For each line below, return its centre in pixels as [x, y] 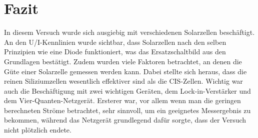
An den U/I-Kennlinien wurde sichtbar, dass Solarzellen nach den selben [115, 42]
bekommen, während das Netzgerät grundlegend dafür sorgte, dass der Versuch [125, 120]
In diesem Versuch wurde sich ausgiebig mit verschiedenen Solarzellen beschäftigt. [129, 32]
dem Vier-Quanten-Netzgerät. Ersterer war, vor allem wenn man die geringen [122, 100]
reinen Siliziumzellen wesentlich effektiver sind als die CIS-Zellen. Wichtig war [123, 81]
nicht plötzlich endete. [38, 130]
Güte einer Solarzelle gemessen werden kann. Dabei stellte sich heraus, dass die [125, 71]
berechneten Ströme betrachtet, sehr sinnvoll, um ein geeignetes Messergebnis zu [127, 110]
